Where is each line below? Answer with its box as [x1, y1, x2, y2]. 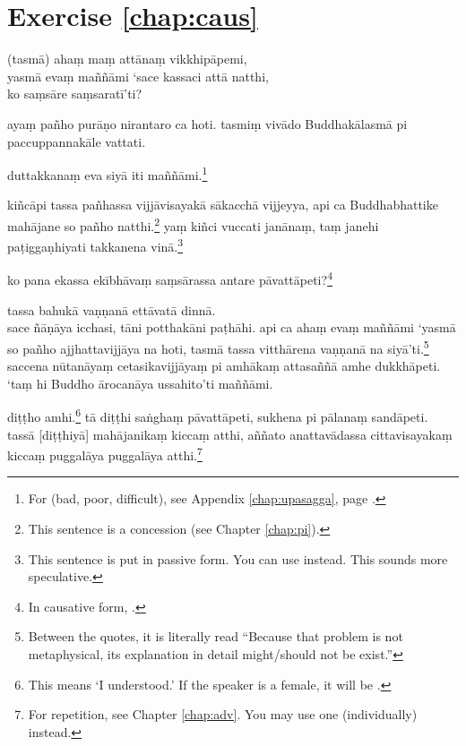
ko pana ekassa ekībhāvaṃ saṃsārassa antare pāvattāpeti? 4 [7, 268, 332, 289]
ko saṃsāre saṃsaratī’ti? [7, 84, 142, 103]
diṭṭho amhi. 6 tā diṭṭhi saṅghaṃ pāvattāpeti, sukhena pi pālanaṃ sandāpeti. [7, 405, 428, 425]
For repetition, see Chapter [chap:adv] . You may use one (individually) [28, 705, 418, 724]
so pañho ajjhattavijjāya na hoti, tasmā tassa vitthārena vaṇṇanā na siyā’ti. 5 [7, 336, 429, 357]
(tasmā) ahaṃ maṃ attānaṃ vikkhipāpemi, [7, 49, 247, 68]
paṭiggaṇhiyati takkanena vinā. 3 [7, 235, 184, 255]
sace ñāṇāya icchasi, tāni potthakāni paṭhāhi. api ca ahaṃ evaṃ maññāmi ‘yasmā [7, 318, 456, 337]
